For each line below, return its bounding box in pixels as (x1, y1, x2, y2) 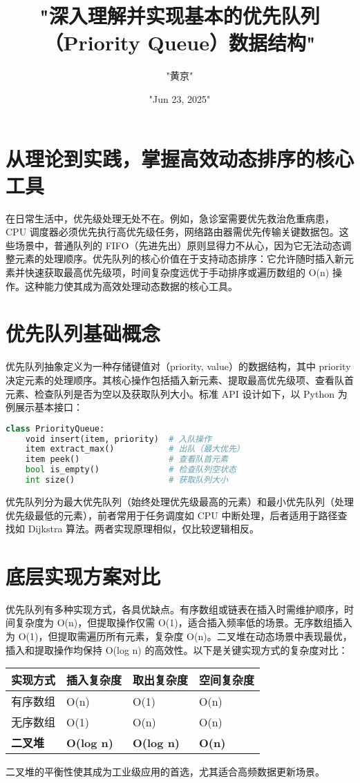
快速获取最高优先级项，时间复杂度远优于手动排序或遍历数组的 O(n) (24, 265, 330, 279)
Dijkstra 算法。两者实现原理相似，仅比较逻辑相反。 (28, 521, 260, 536)
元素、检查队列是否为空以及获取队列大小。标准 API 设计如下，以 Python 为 (6, 386, 348, 400)
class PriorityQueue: (6, 423, 105, 434)
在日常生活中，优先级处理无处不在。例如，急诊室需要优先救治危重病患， (6, 211, 334, 225)
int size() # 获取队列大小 (25, 475, 228, 485)
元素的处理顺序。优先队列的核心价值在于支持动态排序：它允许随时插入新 (15, 251, 344, 266)
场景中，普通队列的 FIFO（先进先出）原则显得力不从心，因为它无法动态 (15, 238, 342, 252)
